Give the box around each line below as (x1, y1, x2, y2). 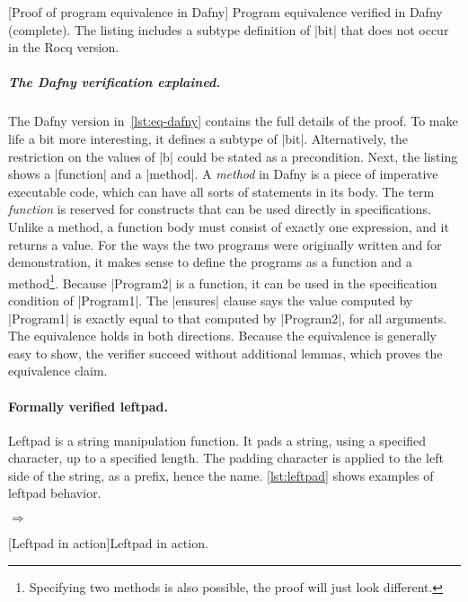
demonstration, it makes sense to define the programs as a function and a (8, 252, 412, 271)
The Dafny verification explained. (8, 73, 221, 92)
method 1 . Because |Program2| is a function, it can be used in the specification (8, 270, 437, 292)
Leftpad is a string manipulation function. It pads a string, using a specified (8, 430, 427, 449)
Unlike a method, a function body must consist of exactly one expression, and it (8, 217, 449, 235)
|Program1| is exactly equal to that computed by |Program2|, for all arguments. (8, 308, 447, 327)
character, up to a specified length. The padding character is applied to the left (8, 448, 444, 467)
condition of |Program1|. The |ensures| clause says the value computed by (8, 290, 413, 309)
